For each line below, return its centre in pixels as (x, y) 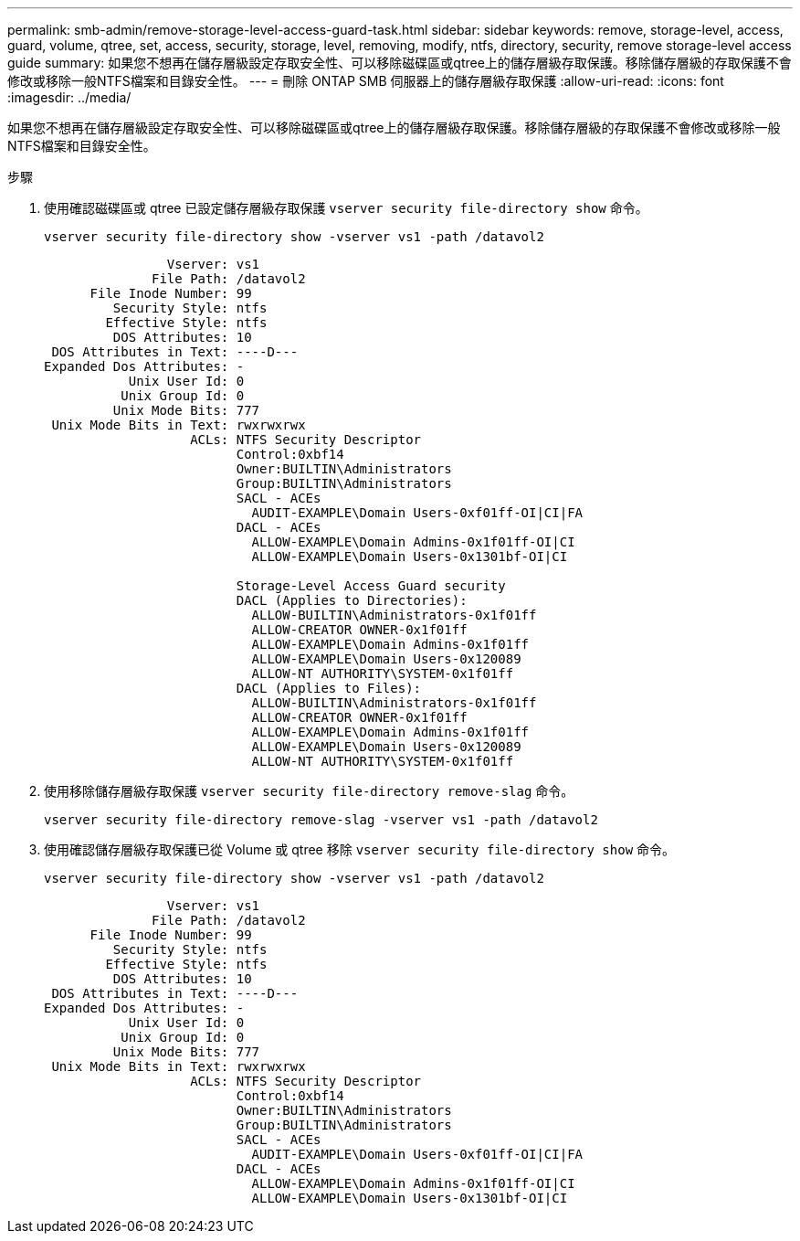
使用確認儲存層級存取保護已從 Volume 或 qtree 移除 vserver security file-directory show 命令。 (360, 849)
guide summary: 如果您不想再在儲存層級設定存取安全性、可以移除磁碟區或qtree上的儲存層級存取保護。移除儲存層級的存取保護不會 (400, 63)
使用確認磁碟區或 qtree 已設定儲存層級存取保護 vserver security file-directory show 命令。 (346, 208)
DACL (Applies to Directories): (352, 600)
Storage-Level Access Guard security (371, 586)
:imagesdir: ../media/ (69, 97)
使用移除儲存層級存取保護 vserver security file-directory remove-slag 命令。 (309, 791)
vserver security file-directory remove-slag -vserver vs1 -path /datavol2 (321, 820)
